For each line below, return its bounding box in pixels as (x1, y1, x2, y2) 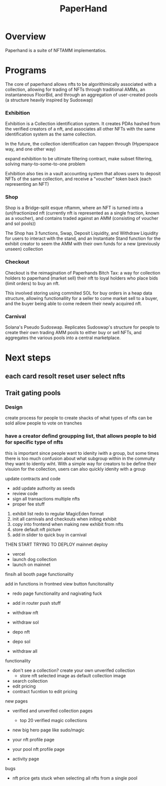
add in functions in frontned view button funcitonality (5, 580, 114, 586)
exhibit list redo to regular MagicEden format (12, 510, 104, 516)
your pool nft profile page (12, 746, 65, 752)
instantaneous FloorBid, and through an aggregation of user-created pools (5, 91, 158, 97)
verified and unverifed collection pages (12, 708, 93, 714)
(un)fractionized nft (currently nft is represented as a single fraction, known (5, 210, 160, 216)
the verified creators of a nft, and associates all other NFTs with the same (5, 126, 156, 132)
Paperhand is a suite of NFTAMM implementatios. (5, 47, 107, 53)
